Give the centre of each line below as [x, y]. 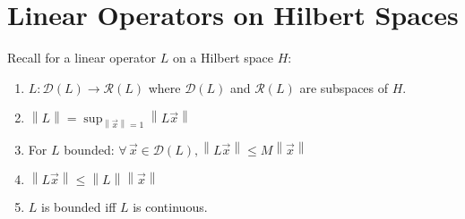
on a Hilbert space [223, 58]
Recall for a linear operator [82, 58]
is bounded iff [79, 207]
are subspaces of [344, 87]
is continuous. [170, 207]
